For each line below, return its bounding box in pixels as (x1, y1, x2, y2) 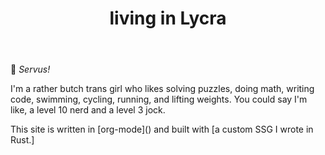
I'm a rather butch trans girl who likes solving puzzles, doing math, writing (10, 83, 315, 95)
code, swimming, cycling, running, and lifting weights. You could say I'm (10, 93, 308, 106)
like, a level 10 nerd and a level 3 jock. (10, 104, 166, 116)
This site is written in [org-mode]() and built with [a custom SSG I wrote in (10, 123, 314, 136)
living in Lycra (109, 7, 227, 30)
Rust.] (10, 134, 35, 146)
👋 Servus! (10, 63, 51, 76)
